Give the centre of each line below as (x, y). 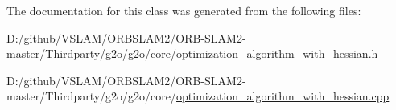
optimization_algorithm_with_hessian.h (277, 53)
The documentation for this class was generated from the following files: (184, 10)
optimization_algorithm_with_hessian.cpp (283, 96)
